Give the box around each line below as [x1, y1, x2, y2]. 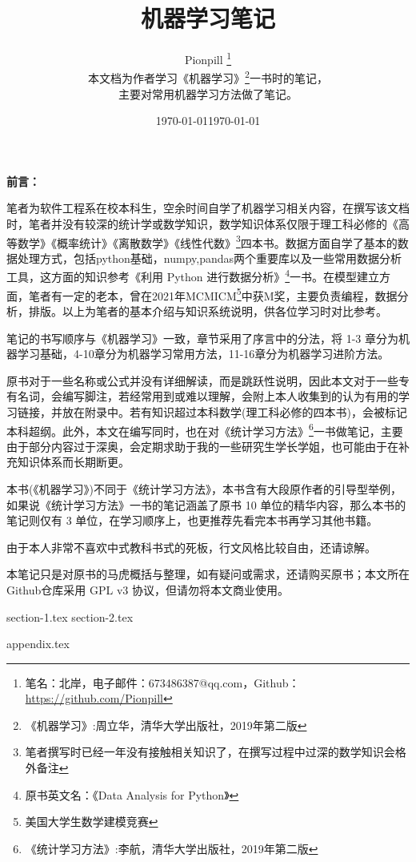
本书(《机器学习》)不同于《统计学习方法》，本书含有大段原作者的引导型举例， [6, 480, 402, 497]
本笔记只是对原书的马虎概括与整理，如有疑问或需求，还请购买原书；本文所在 [6, 566, 410, 582]
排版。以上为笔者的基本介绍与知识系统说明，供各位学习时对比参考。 [28, 302, 387, 319]
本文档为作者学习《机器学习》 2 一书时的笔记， [88, 67, 328, 87]
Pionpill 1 [184, 49, 232, 67]
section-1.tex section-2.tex [6, 608, 134, 625]
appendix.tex [6, 635, 70, 652]
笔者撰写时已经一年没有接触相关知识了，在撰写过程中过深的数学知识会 [25, 743, 395, 760]
